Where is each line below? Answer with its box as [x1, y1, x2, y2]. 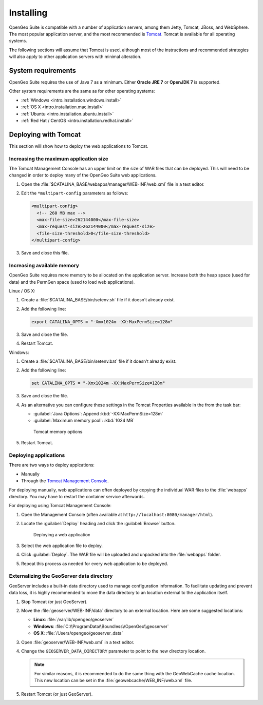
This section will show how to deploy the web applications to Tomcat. [9, 143, 149, 149]
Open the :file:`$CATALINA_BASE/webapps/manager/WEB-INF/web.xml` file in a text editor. [21, 181, 205, 187]
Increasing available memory [9, 262, 79, 269]
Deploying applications [9, 452, 65, 459]
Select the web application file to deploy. [21, 543, 103, 548]
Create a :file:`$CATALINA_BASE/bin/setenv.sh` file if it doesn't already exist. [21, 297, 175, 303]
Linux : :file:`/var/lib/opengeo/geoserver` [33, 617, 114, 623]
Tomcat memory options [33, 429, 83, 434]
